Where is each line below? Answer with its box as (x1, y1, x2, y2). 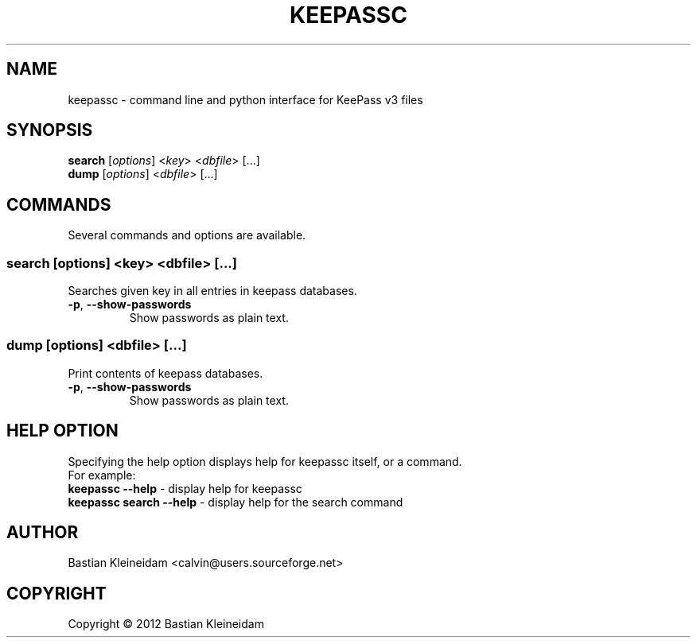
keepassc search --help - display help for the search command (68, 495, 403, 509)
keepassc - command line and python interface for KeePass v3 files (68, 92, 423, 107)
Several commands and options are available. (68, 228, 306, 242)
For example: (68, 467, 136, 482)
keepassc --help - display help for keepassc (68, 481, 302, 495)
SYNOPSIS (6, 120, 93, 141)
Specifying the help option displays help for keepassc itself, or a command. (68, 454, 462, 468)
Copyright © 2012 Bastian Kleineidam (68, 617, 264, 631)
